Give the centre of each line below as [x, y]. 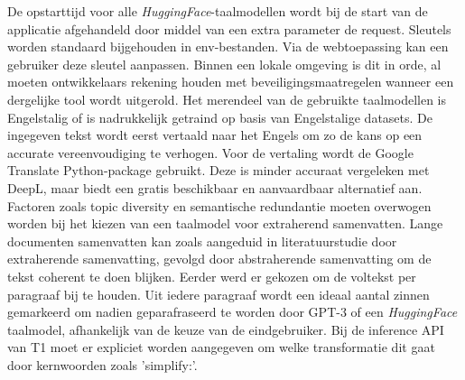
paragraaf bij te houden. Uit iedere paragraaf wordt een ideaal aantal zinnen [219, 294]
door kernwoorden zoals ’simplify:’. [102, 364]
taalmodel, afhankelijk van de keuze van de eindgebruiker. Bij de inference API [226, 329]
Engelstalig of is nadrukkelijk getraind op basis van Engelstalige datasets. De [220, 117]
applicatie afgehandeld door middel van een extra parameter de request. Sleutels [229, 28]
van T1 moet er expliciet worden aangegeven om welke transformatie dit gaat [221, 347]
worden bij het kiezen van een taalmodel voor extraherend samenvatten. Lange [225, 223]
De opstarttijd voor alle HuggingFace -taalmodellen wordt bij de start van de [218, 11]
